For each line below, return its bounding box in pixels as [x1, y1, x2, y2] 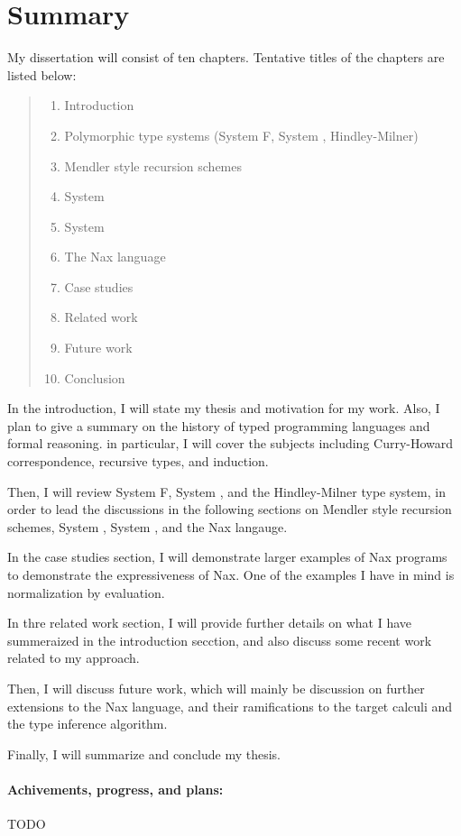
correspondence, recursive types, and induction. [7, 452, 269, 471]
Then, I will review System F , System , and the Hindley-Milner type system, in [7, 482, 446, 501]
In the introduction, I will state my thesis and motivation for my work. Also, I [7, 399, 440, 418]
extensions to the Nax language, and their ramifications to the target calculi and [7, 696, 453, 715]
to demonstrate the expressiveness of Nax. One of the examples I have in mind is [7, 565, 455, 583]
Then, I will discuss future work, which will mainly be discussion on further [7, 678, 425, 697]
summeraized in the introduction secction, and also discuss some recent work [7, 630, 432, 649]
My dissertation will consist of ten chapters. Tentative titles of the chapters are [7, 48, 445, 67]
